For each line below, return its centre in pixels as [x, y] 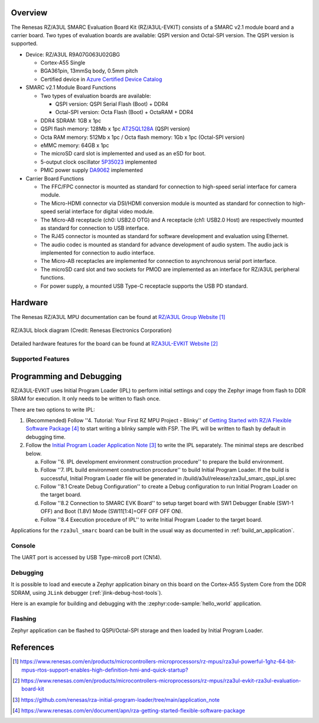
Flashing [24, 618]
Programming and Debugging [66, 376]
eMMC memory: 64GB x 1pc [75, 145]
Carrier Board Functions [55, 178]
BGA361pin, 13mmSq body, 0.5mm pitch [89, 71]
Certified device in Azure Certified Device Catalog [101, 79]
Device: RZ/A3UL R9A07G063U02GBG [73, 54]
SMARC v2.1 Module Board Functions [71, 87]
